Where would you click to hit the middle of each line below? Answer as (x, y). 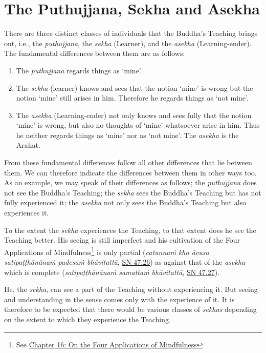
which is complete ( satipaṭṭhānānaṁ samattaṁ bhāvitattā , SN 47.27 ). (112, 272)
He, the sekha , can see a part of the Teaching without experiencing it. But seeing (131, 289)
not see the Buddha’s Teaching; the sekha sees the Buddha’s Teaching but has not (133, 192)
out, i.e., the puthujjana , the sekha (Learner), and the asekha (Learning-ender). (128, 43)
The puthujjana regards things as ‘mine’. (79, 70)
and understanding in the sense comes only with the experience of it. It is (119, 299)
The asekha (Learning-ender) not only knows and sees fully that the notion (134, 115)
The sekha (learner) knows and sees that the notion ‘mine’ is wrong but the (135, 87)
